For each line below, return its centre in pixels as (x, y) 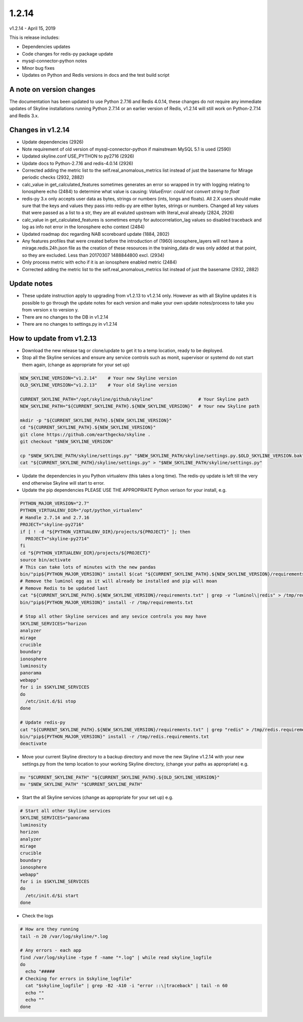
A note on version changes (53, 89)
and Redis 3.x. (24, 116)
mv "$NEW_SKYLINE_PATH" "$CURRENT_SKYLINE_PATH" (81, 784)
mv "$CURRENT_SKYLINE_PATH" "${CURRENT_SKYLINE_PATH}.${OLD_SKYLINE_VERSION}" (120, 777)
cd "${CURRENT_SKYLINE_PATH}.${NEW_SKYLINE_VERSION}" (88, 427)
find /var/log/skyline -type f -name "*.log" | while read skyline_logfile (116, 957)
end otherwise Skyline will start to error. (63, 483)
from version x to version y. (50, 310)
